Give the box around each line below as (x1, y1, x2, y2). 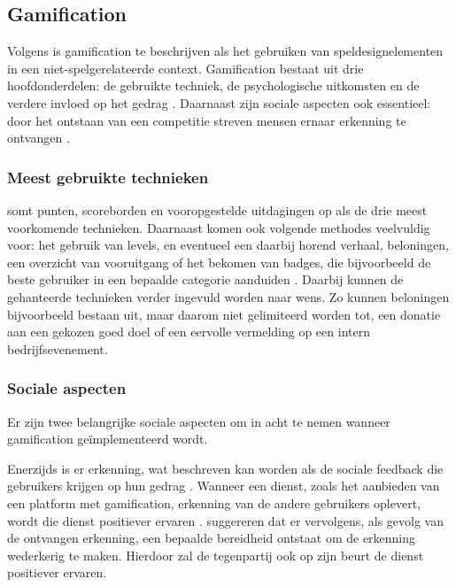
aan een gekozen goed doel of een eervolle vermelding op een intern (7, 322, 370, 341)
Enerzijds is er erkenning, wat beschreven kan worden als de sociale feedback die (7, 459, 444, 477)
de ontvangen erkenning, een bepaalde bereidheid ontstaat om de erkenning (7, 529, 416, 547)
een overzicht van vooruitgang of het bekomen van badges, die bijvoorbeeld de (7, 252, 431, 271)
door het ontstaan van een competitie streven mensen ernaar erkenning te (7, 111, 406, 129)
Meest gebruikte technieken (7, 166, 209, 188)
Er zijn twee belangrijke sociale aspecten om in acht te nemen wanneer (7, 412, 390, 430)
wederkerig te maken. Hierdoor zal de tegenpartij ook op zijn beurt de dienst (7, 545, 424, 564)
